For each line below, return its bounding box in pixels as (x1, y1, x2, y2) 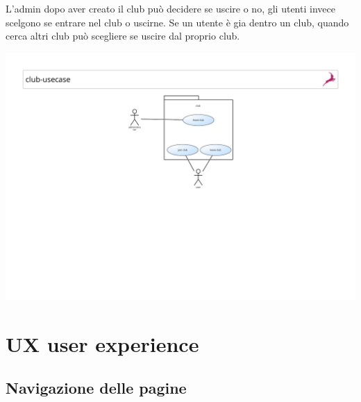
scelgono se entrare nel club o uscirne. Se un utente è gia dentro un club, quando (6, 15, 349, 29)
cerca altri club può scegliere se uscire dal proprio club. (6, 28, 240, 43)
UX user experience (6, 329, 199, 358)
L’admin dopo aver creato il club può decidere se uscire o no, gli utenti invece (6, 1, 335, 15)
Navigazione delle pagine (6, 377, 187, 399)
